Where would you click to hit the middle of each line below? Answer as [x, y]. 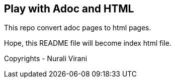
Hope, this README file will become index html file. [88, 43]
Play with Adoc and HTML [69, 9]
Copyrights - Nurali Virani [46, 59]
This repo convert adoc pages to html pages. [78, 28]
